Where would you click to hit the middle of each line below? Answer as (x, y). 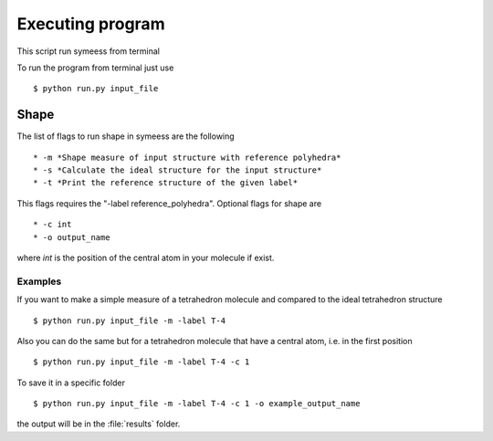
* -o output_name (72, 237)
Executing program (91, 24)
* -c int (52, 225)
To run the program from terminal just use (95, 68)
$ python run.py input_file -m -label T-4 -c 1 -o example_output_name (197, 404)
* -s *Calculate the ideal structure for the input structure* (178, 170)
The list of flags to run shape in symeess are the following (126, 136)
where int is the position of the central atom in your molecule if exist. (146, 257)
